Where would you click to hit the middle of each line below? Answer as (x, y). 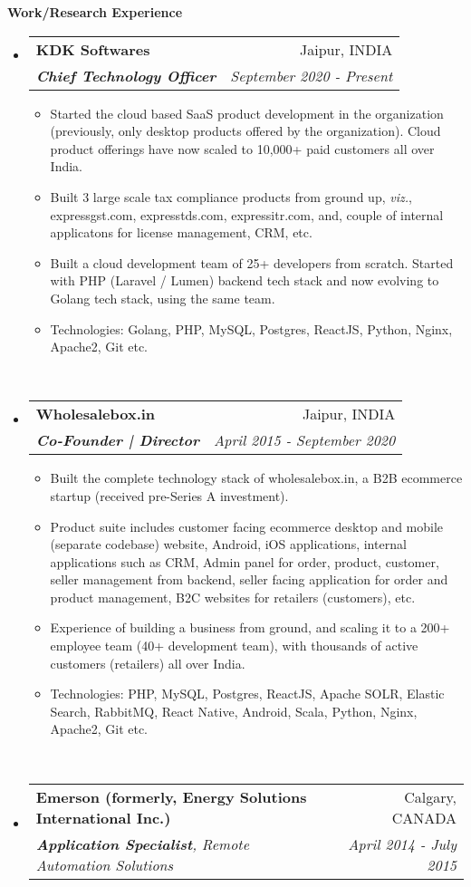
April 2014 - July (402, 844)
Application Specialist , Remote (143, 844)
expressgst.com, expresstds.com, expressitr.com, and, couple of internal (247, 214)
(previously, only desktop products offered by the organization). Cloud (245, 131)
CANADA (424, 817)
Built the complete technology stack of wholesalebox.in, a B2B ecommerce (256, 478)
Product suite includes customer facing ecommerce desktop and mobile (247, 526)
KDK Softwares (93, 49)
